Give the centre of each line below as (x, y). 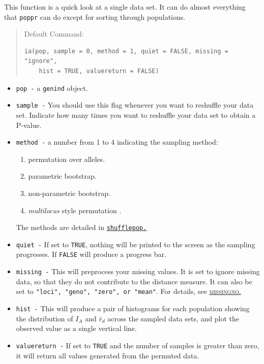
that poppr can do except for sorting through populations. (95, 16)
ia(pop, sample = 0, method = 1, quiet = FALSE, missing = (126, 51)
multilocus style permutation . (75, 210)
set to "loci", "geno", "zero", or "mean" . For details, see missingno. (128, 291)
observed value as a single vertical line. (76, 328)
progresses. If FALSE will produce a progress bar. (91, 254)
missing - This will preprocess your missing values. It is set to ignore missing (138, 271)
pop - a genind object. (52, 88)
